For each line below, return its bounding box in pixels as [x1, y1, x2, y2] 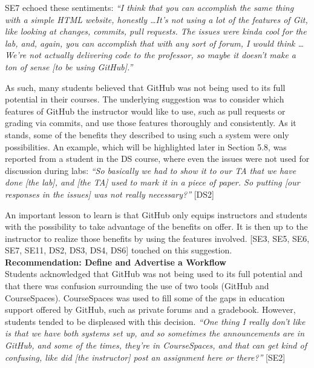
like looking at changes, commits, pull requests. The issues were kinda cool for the [5, 25, 307, 38]
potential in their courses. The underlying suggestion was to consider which [5, 93, 284, 105]
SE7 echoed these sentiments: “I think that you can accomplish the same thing [5, 1, 294, 13]
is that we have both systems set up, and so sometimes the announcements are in [5, 327, 305, 340]
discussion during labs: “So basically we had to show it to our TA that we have [5, 164, 296, 176]
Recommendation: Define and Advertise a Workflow [5, 255, 226, 268]
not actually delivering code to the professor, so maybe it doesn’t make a [29, 49, 296, 61]
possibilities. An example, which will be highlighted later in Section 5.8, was [5, 140, 287, 153]
